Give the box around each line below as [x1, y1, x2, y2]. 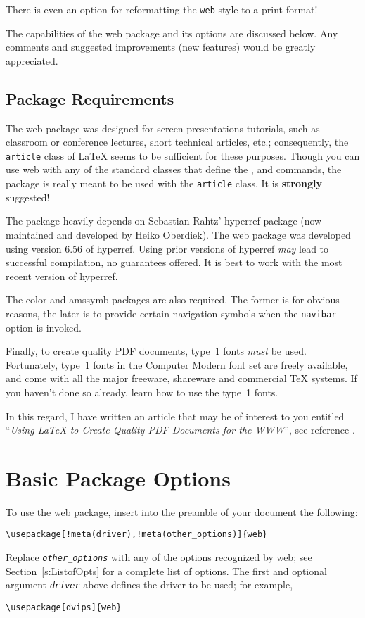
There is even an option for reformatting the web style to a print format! [6, 2, 318, 16]
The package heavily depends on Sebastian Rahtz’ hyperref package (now [6, 213, 322, 228]
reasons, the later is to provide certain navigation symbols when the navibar [6, 305, 337, 320]
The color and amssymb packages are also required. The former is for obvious [6, 292, 340, 307]
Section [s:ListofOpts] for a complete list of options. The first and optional [6, 563, 327, 578]
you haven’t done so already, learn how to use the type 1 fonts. [6, 384, 278, 399]
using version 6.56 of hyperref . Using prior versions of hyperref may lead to [6, 241, 329, 256]
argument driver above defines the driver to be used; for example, [6, 577, 293, 592]
